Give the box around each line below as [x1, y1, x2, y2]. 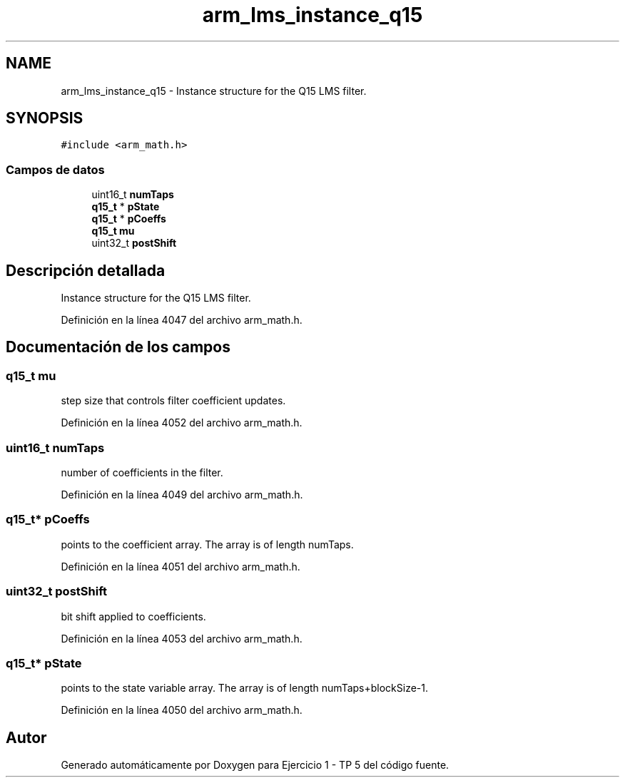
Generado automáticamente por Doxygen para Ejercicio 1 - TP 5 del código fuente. [61, 759, 449, 772]
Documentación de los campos [6, 338, 230, 357]
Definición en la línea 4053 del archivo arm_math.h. [61, 632, 303, 645]
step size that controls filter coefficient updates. [61, 394, 286, 407]
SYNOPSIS [6, 109, 83, 128]
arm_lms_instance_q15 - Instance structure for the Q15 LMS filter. [61, 84, 367, 97]
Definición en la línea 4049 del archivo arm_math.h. [61, 488, 303, 501]
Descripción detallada [6, 261, 166, 280]
